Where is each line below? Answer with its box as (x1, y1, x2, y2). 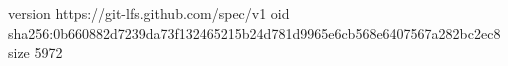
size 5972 (8, 42, 63, 63)
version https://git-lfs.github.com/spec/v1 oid (8, 3, 290, 23)
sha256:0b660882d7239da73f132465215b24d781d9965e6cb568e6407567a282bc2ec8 (8, 22, 501, 43)
